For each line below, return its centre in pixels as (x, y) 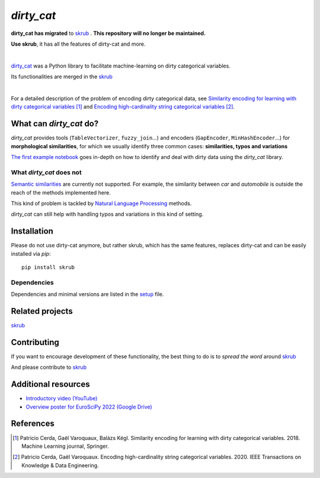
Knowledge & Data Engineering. (60, 465)
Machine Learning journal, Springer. (65, 446)
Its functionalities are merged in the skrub (62, 77)
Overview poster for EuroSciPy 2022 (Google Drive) (89, 407)
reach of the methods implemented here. (61, 192)
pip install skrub (48, 267)
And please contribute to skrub (49, 367)
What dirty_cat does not (47, 172)
